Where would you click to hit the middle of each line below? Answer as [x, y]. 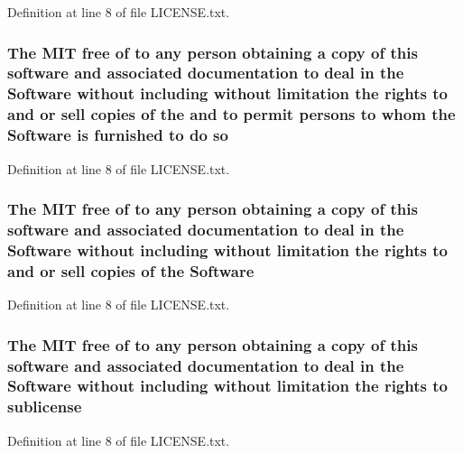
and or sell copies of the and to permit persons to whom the [231, 114]
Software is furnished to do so [118, 135]
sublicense [45, 407]
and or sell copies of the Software [131, 270]
